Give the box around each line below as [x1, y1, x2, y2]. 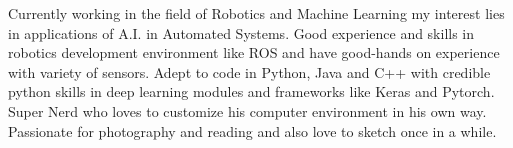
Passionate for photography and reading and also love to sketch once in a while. [8, 120, 497, 141]
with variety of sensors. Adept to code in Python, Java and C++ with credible [8, 61, 491, 82]
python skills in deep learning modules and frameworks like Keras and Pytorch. [8, 81, 495, 102]
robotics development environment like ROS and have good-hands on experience [8, 42, 500, 63]
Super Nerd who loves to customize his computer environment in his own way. [8, 100, 487, 121]
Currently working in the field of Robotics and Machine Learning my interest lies [8, 3, 505, 23]
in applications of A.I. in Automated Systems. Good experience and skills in [8, 22, 475, 43]
